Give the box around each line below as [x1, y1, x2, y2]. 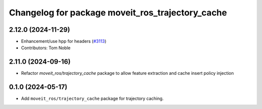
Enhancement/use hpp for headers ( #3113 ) [21, 39, 107, 44]
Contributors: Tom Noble [21, 45, 71, 51]
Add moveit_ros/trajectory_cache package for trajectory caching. [21, 95, 164, 101]
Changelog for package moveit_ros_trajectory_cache [9, 7, 228, 18]
